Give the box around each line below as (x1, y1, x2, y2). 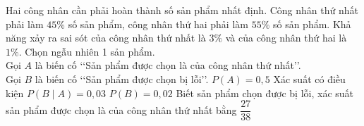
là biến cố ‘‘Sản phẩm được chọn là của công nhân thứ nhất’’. (35, 58, 301, 73)
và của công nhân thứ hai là (225, 30, 347, 45)
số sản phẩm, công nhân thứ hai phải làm (68, 16, 248, 31)
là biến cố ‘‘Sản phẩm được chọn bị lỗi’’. (35, 71, 209, 86)
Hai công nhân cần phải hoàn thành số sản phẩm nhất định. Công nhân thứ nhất (6, 3, 358, 17)
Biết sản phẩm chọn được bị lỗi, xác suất (176, 85, 354, 100)
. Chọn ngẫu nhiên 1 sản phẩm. (18, 44, 155, 58)
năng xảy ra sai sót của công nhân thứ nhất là (6, 30, 206, 45)
